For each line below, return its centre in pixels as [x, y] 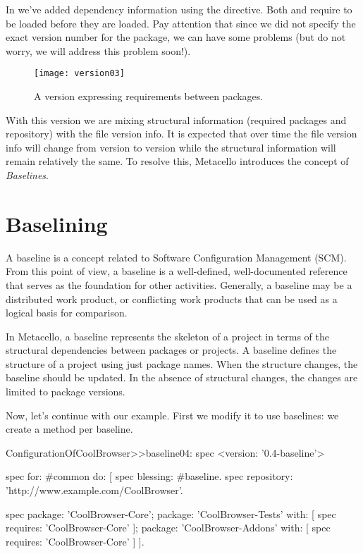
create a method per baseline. [69, 429]
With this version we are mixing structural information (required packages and [176, 119]
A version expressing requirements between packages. [149, 96]
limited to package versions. [66, 392]
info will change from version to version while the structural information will [171, 147]
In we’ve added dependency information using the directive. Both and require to [179, 9]
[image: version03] [79, 74]
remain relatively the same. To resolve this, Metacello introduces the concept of [177, 161]
